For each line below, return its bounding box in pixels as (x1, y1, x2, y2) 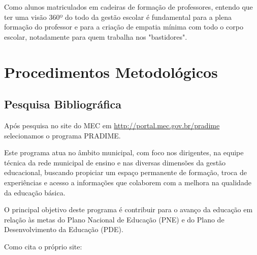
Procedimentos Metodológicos (4, 61, 218, 82)
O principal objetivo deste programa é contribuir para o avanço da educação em (4, 204, 253, 215)
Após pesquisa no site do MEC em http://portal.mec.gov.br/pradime (4, 120, 220, 130)
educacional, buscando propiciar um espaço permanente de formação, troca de (4, 167, 247, 178)
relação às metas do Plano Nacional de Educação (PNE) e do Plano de (4, 214, 224, 224)
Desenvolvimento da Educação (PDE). (4, 224, 123, 235)
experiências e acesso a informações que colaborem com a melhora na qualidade (4, 177, 251, 187)
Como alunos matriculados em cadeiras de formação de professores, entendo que (4, 2, 253, 12)
